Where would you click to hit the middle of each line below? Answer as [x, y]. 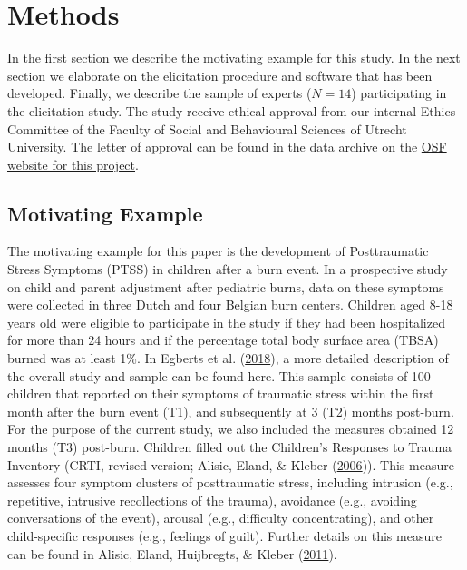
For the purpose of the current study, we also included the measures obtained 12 [231, 429]
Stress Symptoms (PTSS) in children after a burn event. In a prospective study [228, 269]
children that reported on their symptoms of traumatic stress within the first [221, 393]
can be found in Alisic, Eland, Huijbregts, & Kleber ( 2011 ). [172, 553]
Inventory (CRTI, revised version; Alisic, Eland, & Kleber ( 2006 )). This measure [231, 464]
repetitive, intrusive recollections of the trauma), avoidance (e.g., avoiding [212, 500]
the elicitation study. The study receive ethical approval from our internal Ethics [232, 110]
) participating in [399, 93]
